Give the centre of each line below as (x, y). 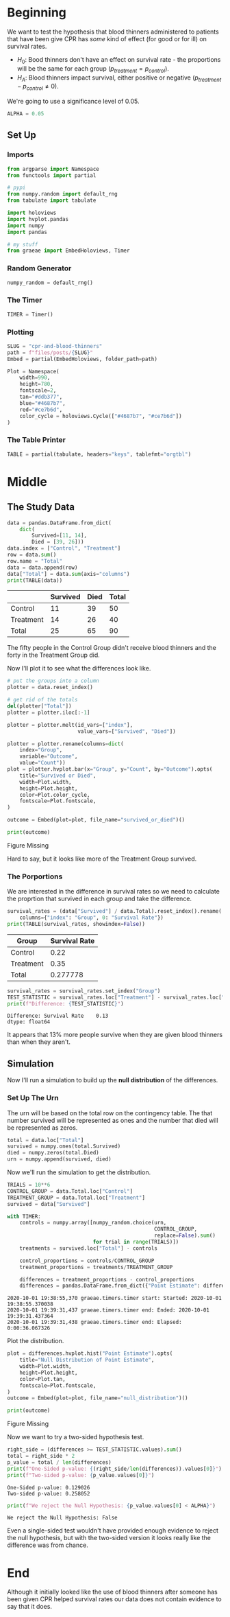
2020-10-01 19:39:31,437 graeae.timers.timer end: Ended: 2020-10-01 (108, 1310)
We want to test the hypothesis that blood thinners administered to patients (113, 32)
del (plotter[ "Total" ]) (39, 706)
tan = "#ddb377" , (41, 397)
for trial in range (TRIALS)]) (136, 1242)
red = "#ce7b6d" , (41, 410)
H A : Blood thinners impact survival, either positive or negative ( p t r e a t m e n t (119, 78)
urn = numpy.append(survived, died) (59, 1159)
